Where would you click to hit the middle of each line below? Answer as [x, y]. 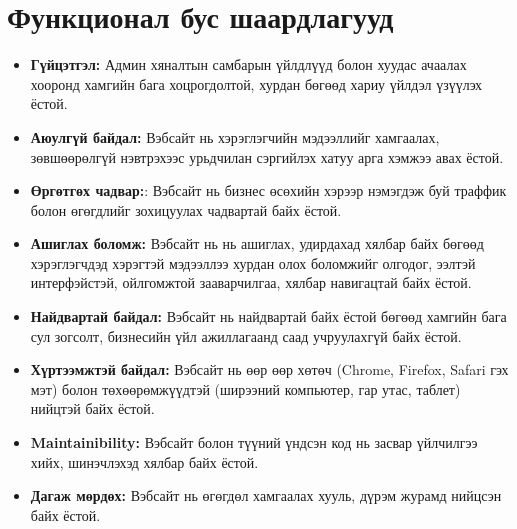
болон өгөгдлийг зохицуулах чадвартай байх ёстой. [186, 209]
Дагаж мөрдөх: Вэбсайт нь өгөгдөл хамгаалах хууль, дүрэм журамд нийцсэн [266, 495]
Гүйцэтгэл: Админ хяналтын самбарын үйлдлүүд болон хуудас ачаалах [248, 64]
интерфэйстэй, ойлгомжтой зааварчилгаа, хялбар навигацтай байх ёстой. [251, 282]
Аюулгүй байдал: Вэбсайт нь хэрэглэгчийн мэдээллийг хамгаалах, [235, 136]
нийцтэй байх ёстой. [92, 408]
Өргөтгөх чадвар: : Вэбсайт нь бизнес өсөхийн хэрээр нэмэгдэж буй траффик [268, 190]
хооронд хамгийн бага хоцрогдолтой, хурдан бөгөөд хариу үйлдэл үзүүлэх [256, 83]
